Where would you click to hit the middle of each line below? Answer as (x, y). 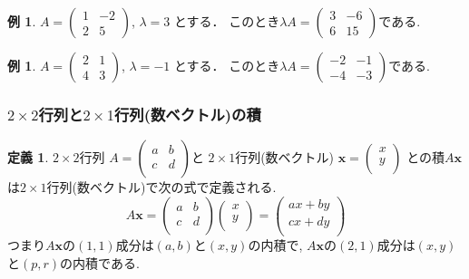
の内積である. (100, 262)
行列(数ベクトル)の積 (187, 114)
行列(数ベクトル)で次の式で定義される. (161, 187)
